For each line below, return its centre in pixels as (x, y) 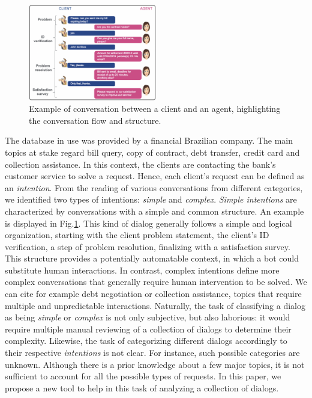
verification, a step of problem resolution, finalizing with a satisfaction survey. (148, 246)
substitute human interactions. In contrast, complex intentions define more (142, 270)
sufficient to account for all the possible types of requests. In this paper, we (143, 376)
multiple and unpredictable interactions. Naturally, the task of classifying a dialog (155, 305)
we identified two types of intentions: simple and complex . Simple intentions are (151, 199)
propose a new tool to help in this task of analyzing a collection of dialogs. (142, 387)
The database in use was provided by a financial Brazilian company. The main (149, 140)
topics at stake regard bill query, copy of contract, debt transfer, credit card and (152, 152)
